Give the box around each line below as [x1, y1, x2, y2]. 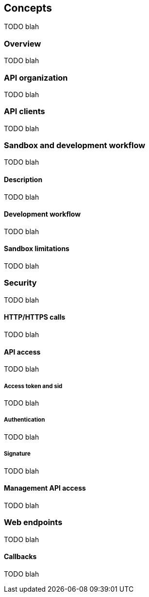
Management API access [4, 484, 86, 493]
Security [4, 278, 37, 288]
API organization [4, 72, 68, 83]
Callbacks [4, 552, 37, 561]
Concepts [4, 2, 52, 14]
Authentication [4, 416, 45, 424]
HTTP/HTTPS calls [4, 313, 66, 322]
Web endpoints [4, 517, 63, 528]
